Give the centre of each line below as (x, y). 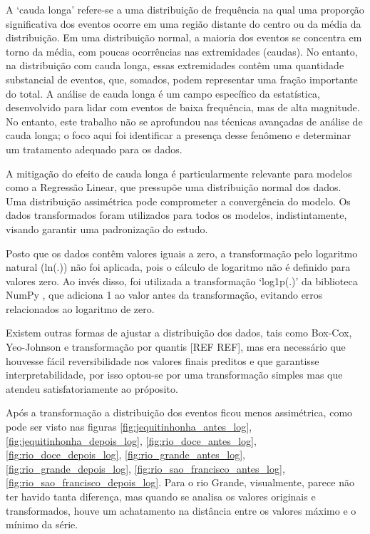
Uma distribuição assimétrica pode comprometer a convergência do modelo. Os (178, 201)
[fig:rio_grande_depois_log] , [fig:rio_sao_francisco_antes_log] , (145, 468)
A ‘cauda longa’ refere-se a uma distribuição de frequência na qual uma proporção (185, 9)
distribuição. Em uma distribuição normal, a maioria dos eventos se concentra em (184, 37)
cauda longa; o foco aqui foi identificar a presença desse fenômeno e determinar (179, 135)
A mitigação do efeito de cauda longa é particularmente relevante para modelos (179, 173)
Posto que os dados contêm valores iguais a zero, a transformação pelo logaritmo (182, 253)
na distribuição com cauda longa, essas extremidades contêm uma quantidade (175, 65)
